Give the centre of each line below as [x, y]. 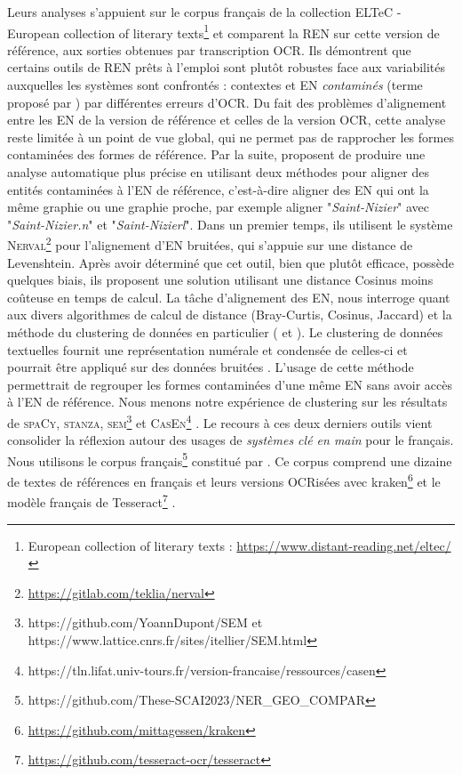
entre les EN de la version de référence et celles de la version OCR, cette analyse [227, 120]
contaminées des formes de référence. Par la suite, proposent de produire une [216, 154]
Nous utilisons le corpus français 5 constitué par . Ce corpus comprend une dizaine [230, 459]
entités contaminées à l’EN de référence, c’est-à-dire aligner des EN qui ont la [218, 189]
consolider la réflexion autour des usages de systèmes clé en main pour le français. [231, 440]
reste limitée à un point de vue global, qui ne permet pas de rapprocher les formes [231, 137]
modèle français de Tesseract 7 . [92, 501]
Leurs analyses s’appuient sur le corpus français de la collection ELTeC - [204, 12]
